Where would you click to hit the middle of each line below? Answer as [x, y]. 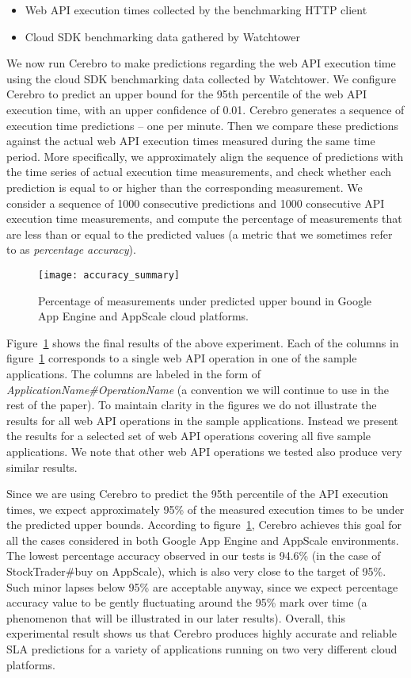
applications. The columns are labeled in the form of [134, 373]
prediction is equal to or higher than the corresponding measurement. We [185, 187]
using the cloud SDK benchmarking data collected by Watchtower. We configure [201, 78]
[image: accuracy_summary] [109, 275]
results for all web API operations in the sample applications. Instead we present [202, 420]
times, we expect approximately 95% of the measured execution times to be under [205, 509]
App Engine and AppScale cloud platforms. [143, 316]
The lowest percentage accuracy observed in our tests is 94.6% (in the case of [194, 555]
